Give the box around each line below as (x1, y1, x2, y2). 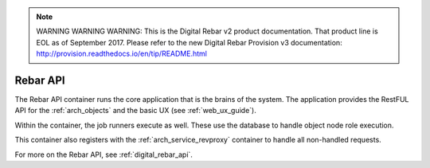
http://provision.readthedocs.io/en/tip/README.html (36, 49, 207, 59)
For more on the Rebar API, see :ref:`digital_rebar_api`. (14, 150, 193, 159)
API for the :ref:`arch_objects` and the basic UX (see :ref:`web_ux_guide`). (14, 106, 256, 115)
